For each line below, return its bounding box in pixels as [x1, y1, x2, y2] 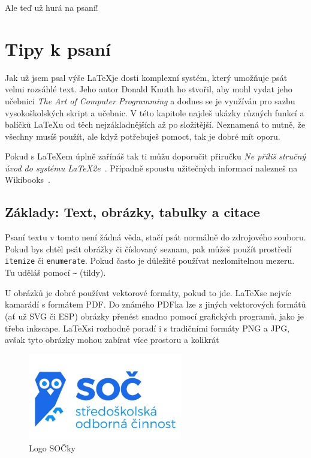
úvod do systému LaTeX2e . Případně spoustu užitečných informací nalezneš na [5, 161, 298, 174]
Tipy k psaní [5, 36, 111, 61]
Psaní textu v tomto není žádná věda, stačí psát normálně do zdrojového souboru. [5, 231, 306, 243]
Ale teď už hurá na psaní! [5, 1, 98, 13]
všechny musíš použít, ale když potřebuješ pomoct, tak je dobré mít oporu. [5, 129, 280, 142]
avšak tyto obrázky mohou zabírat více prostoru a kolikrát [5, 333, 219, 346]
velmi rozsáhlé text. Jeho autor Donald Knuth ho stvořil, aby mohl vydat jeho [5, 83, 292, 95]
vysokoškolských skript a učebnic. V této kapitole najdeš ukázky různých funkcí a [5, 106, 304, 119]
